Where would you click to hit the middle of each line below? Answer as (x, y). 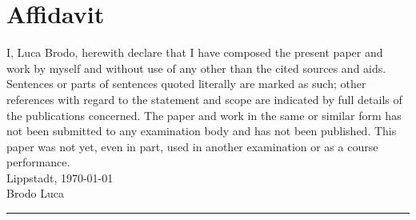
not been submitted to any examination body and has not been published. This (202, 131)
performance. (38, 162)
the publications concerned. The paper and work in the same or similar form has (204, 115)
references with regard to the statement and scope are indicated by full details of (204, 99)
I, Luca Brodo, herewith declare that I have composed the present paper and (195, 52)
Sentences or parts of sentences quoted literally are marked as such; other (186, 84)
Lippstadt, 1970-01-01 (60, 177)
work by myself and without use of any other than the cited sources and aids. (196, 68)
